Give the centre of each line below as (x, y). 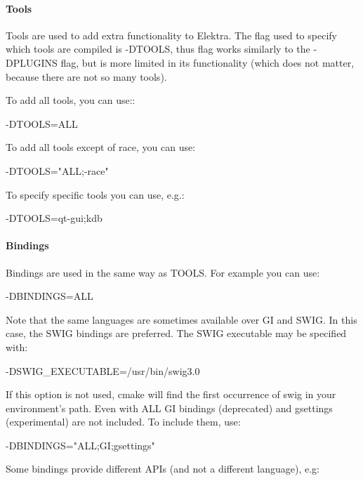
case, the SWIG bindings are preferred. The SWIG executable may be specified (176, 333)
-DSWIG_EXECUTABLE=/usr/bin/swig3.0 (103, 370)
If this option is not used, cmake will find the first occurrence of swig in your (171, 394)
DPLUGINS (32, 62)
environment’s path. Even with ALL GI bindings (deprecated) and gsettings (169, 408)
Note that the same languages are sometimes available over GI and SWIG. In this (181, 319)
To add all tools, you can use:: (71, 100)
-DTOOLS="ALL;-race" (57, 170)
